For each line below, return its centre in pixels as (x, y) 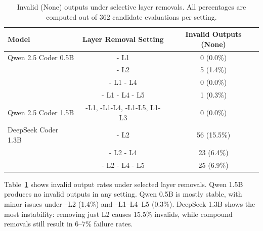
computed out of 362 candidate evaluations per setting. (131, 16)
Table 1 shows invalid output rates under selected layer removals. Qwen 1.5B (124, 184)
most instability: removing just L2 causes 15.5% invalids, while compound (118, 214)
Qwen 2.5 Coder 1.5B (41, 112)
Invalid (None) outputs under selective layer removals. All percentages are (131, 7)
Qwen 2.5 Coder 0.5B (41, 57)
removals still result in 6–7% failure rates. (69, 224)
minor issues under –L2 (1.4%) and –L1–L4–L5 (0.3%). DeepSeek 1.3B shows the (130, 204)
